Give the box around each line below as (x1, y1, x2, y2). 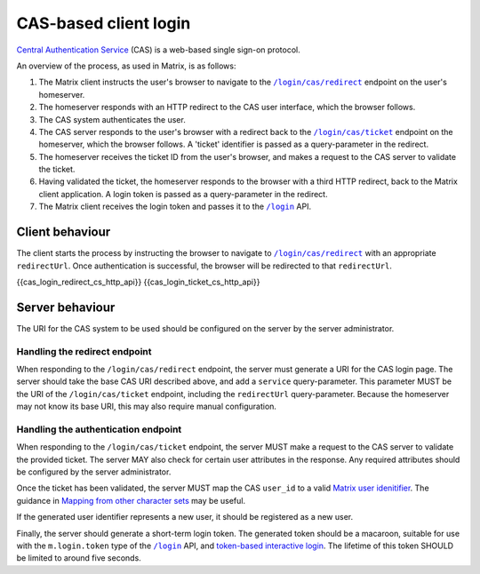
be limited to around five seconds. (16, 553, 141, 563)
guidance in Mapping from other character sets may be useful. (16, 495, 246, 506)
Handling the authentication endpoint (16, 423, 182, 435)
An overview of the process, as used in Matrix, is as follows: (16, 60, 236, 71)
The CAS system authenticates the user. (38, 114, 186, 124)
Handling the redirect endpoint (16, 345, 152, 357)
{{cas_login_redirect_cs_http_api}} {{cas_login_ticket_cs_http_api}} (16, 276, 260, 287)
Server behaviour (16, 299, 116, 315)
